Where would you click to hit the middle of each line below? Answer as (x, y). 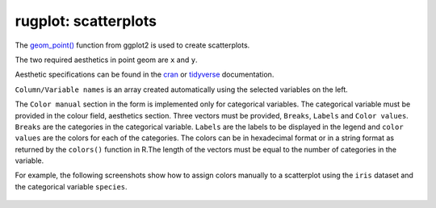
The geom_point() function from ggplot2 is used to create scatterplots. (132, 45)
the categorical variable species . (71, 186)
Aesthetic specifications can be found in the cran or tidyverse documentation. (145, 75)
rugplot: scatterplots (86, 21)
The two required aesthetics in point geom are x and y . (106, 60)
